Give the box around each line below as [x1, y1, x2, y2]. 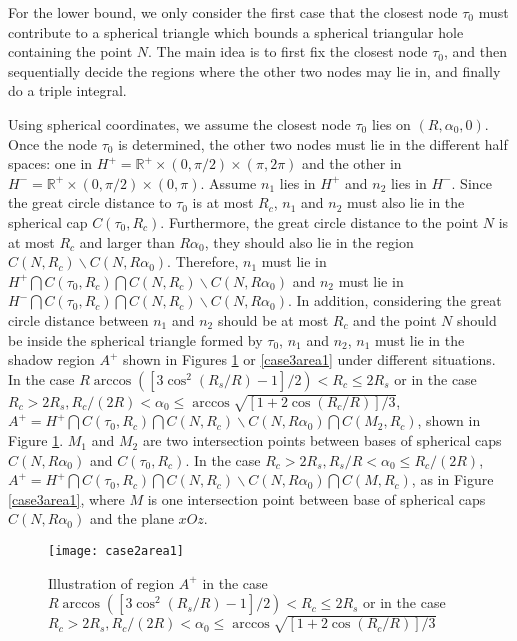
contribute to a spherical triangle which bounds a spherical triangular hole [8, 21, 464, 42]
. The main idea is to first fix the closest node [148, 41, 428, 62]
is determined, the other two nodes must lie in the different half [118, 133, 508, 154]
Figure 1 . [8, 430, 64, 451]
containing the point [8, 41, 133, 62]
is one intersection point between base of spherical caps [147, 488, 486, 509]
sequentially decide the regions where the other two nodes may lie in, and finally [8, 60, 501, 81]
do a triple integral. [8, 80, 127, 101]
